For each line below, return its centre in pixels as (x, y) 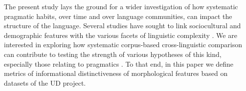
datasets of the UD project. (45, 82)
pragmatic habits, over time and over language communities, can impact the (118, 16)
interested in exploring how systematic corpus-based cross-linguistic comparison (123, 45)
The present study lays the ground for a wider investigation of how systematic (121, 6)
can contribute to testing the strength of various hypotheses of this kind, (113, 54)
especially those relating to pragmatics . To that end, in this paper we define (119, 64)
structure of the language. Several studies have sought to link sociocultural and (123, 26)
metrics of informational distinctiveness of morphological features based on (116, 73)
